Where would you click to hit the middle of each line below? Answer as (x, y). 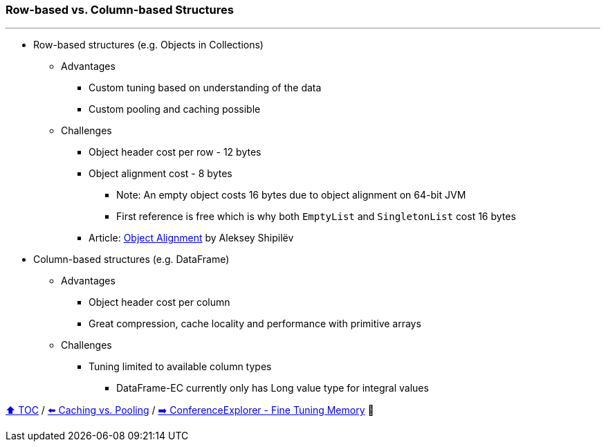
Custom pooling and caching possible (175, 109)
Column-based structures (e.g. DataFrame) (131, 259)
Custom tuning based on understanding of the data (205, 88)
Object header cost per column (159, 302)
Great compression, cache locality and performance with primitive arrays (255, 324)
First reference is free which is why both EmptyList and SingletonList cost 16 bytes (316, 217)
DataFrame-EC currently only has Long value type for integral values (273, 388)
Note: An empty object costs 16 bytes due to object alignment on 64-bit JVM (291, 195)
